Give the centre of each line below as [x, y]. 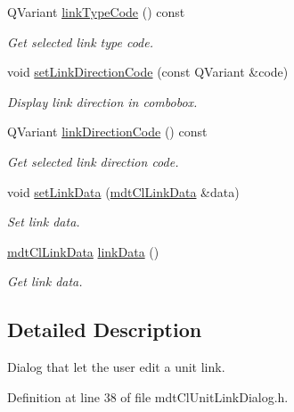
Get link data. [45, 281]
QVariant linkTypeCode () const [96, 12]
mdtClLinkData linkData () [83, 251]
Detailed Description [105, 330]
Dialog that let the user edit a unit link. [116, 367]
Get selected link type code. [80, 41]
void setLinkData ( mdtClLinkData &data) [123, 191]
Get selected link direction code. [93, 161]
